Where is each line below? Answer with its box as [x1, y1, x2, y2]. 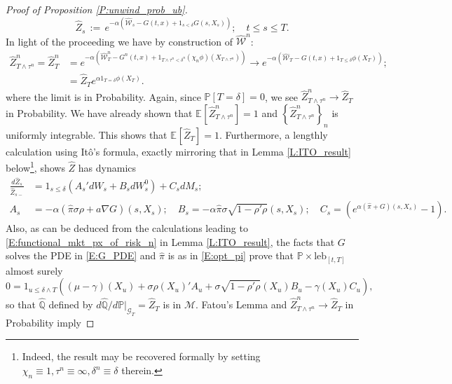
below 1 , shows [6, 158, 65, 174]
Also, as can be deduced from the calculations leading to [6, 221, 248, 235]
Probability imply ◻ [6, 315, 95, 329]
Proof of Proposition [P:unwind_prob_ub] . [6, 2, 188, 16]
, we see [264, 89, 298, 104]
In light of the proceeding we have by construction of [6, 34, 233, 48]
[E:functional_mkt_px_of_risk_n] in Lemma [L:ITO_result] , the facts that [6, 234, 335, 249]
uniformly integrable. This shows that [6, 127, 167, 142]
